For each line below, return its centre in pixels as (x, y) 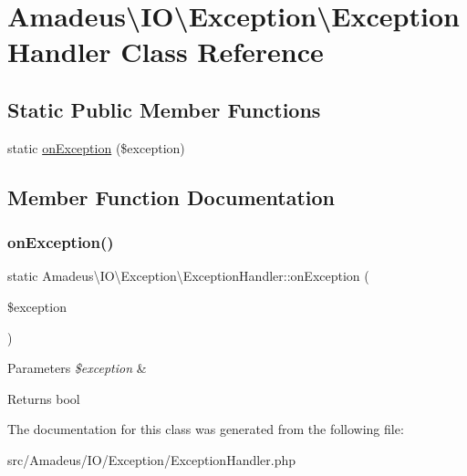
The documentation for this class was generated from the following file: (206, 429)
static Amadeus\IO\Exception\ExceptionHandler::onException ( (188, 276)
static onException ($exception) (96, 147)
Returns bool (44, 398)
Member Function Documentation (171, 197)
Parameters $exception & (77, 368)
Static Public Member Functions (164, 109)
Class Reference (222, 52)
